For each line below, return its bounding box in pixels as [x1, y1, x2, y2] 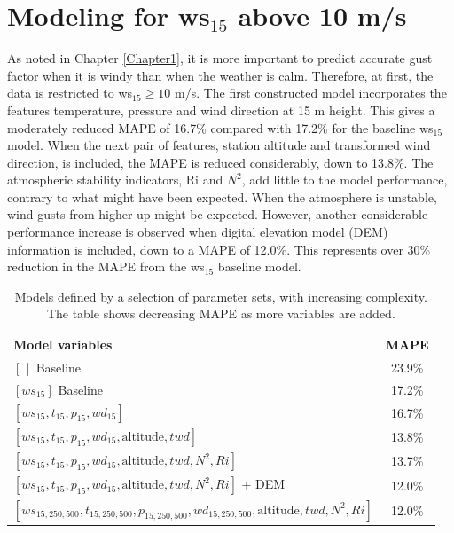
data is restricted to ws [7, 83, 133, 102]
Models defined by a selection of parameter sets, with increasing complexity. [14, 286, 427, 305]
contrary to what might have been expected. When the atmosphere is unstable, [7, 187, 437, 206]
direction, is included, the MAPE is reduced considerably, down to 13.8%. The [7, 153, 434, 171]
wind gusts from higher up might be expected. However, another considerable [7, 205, 428, 223]
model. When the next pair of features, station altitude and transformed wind [7, 136, 431, 154]
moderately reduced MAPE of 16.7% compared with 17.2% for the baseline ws [7, 118, 434, 137]
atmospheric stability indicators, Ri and [7, 170, 223, 189]
